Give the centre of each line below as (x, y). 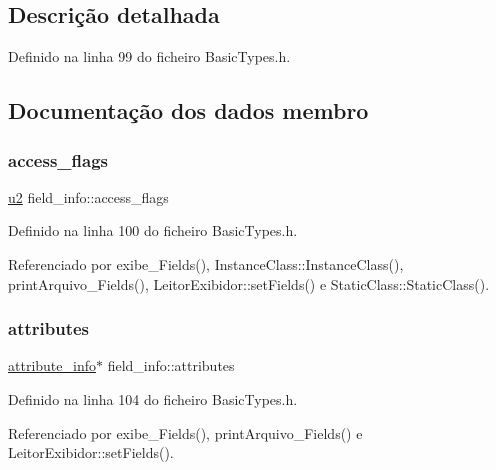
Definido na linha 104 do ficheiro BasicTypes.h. (153, 398)
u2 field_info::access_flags (88, 196)
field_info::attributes (171, 365)
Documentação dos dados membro (188, 110)
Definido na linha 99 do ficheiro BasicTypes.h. (149, 56)
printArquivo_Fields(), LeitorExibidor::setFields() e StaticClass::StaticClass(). (249, 283)
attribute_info (52, 365)
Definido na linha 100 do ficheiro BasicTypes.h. (153, 230)
